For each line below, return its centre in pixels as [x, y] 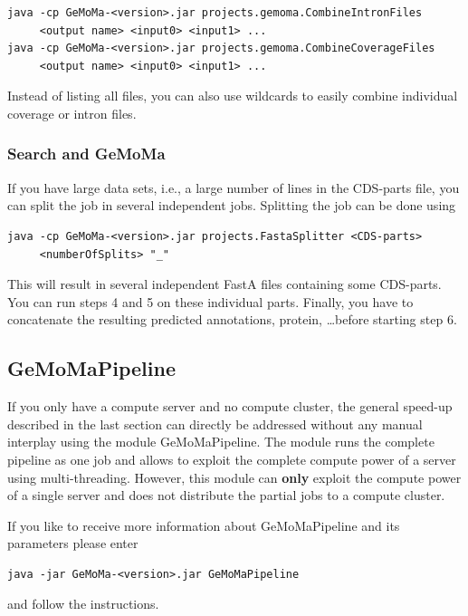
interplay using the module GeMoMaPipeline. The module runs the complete [221, 442]
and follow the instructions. [83, 604]
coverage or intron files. [72, 113]
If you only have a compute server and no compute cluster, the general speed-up [230, 406]
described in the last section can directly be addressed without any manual [215, 423]
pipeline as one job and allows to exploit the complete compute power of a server [232, 459]
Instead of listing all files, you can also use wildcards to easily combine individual [233, 96]
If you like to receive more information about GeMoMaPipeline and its [204, 525]
